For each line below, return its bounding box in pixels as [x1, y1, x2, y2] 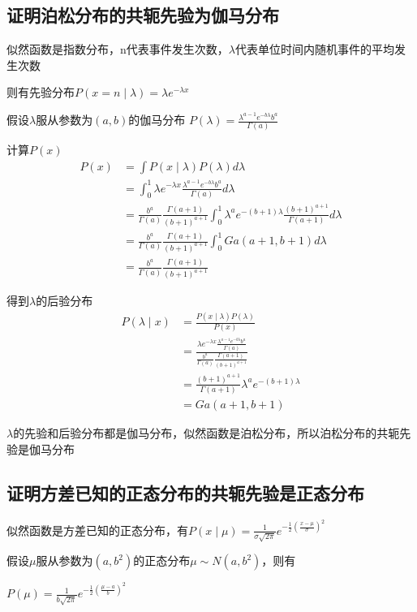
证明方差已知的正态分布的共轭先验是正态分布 [6, 480, 364, 505]
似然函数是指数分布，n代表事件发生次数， [6, 41, 229, 58]
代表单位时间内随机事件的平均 [234, 41, 394, 58]
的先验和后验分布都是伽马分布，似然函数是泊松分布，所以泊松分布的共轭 [13, 425, 400, 442]
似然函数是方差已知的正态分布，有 [6, 521, 188, 538]
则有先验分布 [6, 84, 75, 101]
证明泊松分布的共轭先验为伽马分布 [6, 2, 279, 28]
